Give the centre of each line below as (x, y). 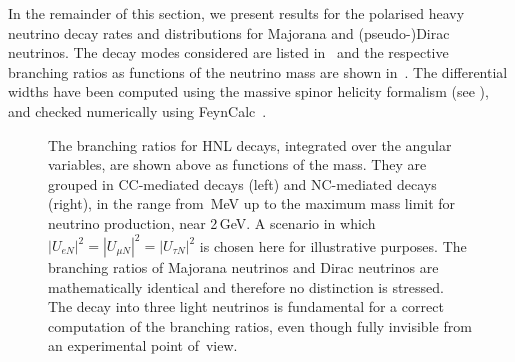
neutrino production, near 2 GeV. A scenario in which (212, 222)
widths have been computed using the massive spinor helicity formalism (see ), (248, 91)
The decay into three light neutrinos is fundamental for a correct (246, 306)
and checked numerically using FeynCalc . (137, 110)
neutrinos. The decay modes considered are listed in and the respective (228, 52)
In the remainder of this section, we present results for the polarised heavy (236, 13)
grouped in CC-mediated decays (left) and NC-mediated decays (242, 183)
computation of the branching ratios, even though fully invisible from (260, 325)
